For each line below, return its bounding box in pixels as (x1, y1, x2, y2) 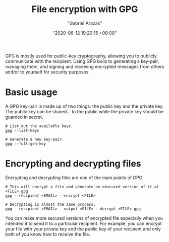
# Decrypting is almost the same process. (5, 202, 96, 207)
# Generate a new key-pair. (5, 137, 65, 142)
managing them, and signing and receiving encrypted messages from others (5, 63, 164, 69)
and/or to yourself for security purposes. (5, 69, 90, 75)
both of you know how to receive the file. (5, 231, 91, 237)
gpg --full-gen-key (5, 141, 46, 146)
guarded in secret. (5, 114, 43, 120)
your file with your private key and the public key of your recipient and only (5, 225, 161, 232)
